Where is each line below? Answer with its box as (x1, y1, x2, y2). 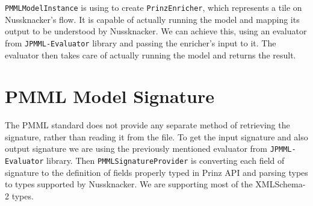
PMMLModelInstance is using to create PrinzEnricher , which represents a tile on (5, 1, 302, 13)
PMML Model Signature (5, 84, 215, 108)
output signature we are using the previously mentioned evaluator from (5, 142, 268, 155)
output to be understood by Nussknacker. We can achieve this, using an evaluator (5, 25, 307, 37)
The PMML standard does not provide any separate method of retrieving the (5, 119, 290, 131)
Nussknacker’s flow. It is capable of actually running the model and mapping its (5, 13, 300, 25)
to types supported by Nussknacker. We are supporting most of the (5, 178, 253, 190)
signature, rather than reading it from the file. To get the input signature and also (5, 130, 308, 143)
